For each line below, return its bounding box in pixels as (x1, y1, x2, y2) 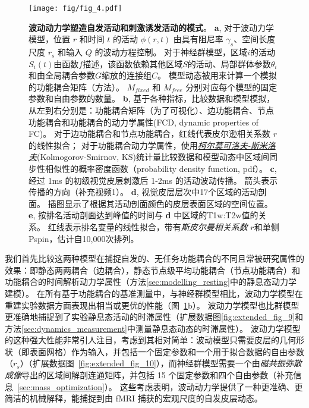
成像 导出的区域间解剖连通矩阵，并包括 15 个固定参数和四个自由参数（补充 (5, 369, 294, 381)
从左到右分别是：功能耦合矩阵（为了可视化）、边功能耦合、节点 (29, 104, 274, 117)
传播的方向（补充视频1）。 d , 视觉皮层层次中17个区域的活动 (29, 186, 258, 198)
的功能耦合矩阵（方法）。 (29, 80, 124, 93)
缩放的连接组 (102, 69, 152, 81)
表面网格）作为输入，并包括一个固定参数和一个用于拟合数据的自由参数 (29, 345, 304, 357)
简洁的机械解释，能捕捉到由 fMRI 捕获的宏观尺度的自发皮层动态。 (5, 392, 263, 404)
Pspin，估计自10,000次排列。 (29, 232, 139, 244)
